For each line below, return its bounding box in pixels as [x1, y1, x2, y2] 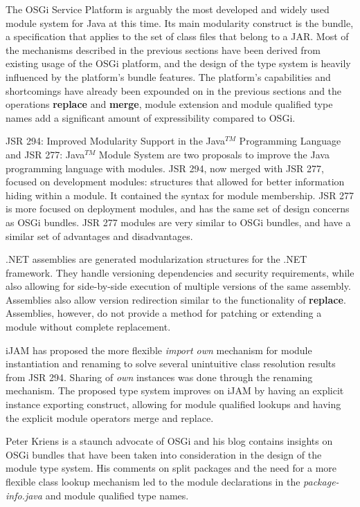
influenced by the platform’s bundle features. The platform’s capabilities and [6, 69, 331, 84]
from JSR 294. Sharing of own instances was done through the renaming [6, 369, 313, 384]
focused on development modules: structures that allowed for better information [6, 174, 345, 189]
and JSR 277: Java [6, 147, 85, 161]
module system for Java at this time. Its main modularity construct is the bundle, [6, 15, 354, 30]
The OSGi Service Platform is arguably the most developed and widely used [6, 2, 330, 16]
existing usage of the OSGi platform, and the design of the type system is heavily [6, 56, 351, 71]
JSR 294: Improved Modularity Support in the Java [6, 133, 225, 148]
